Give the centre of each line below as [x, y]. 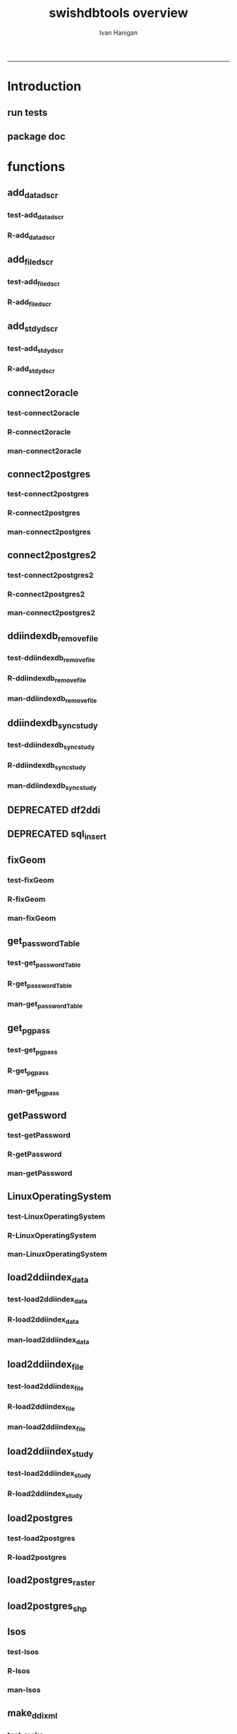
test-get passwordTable [44, 964]
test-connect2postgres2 [50, 575]
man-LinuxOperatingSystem [57, 1255]
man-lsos [24, 1690]
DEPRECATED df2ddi [54, 810]
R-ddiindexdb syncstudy [47, 766]
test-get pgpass [32, 1051]
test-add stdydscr [36, 349]
